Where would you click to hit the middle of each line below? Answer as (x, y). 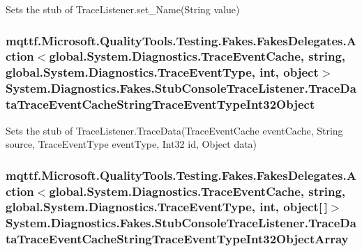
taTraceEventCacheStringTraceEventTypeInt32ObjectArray (177, 239)
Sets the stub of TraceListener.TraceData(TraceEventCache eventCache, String (174, 130)
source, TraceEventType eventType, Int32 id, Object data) (131, 144)
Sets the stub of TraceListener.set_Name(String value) (123, 9)
